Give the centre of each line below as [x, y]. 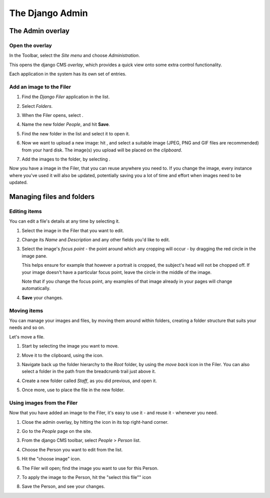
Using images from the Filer [43, 403]
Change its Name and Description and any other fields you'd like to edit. [96, 240]
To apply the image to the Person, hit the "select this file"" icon [86, 477]
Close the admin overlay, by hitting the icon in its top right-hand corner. [95, 422]
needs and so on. [27, 327]
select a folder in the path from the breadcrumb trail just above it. [89, 372]
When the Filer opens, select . [52, 115]
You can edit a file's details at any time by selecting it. [64, 221]
